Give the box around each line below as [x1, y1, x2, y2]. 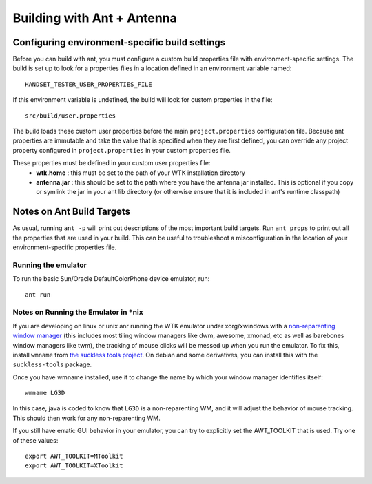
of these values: [12, 436, 59, 444]
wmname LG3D [25, 389, 65, 397]
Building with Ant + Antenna [12, 10, 177, 25]
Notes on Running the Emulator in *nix [12, 307, 144, 317]
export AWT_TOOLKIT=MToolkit [25, 452, 123, 461]
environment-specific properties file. [12, 243, 117, 251]
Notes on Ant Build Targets [12, 206, 131, 218]
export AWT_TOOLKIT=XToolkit [25, 462, 123, 470]
